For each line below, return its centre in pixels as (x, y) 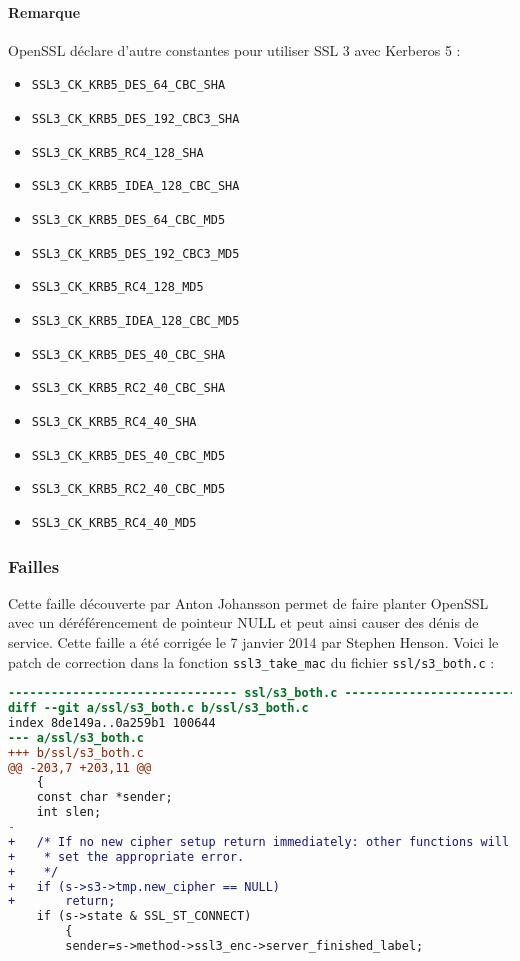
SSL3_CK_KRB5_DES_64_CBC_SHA (128, 85)
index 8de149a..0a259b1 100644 (112, 722)
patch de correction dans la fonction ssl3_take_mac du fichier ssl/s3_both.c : (251, 661)
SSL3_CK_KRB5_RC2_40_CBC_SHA (128, 388)
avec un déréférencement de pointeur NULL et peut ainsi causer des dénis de (243, 622)
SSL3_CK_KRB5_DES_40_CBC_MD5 (128, 455)
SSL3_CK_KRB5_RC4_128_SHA (117, 152)
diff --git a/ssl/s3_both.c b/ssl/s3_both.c (158, 708)
